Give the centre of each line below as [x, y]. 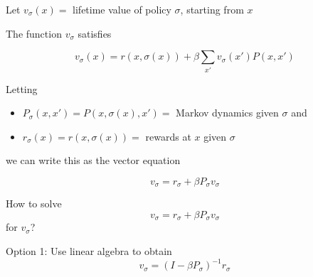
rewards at [168, 136]
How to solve [34, 203]
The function [34, 33]
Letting [22, 88]
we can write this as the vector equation [93, 160]
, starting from [212, 9]
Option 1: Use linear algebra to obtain [89, 250]
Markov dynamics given [227, 113]
